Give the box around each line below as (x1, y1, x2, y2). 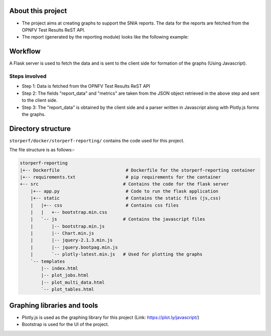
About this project (9, 7, 67, 15)
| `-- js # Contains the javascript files (30, 216, 205, 222)
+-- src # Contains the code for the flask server (20, 181, 229, 187)
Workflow (9, 47, 41, 56)
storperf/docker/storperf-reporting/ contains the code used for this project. (9, 137, 185, 143)
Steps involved (9, 73, 47, 80)
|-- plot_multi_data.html (41, 279, 105, 285)
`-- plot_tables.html (41, 286, 94, 292)
